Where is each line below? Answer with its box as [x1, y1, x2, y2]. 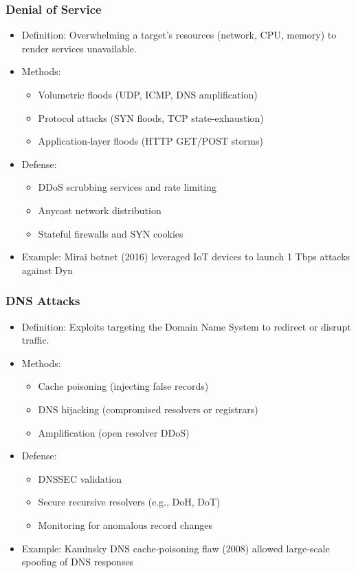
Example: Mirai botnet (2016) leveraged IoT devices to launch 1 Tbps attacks [21, 249, 351, 264]
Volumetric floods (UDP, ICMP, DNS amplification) [38, 87, 258, 101]
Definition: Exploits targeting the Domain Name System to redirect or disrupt [21, 319, 351, 333]
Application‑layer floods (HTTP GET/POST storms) [38, 134, 263, 148]
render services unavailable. [21, 41, 137, 55]
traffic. [21, 333, 49, 347]
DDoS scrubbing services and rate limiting [38, 180, 216, 194]
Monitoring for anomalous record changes [38, 517, 213, 532]
